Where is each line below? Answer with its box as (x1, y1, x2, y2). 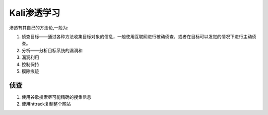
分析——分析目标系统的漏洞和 (21, 47, 83, 53)
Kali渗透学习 (9, 7, 61, 18)
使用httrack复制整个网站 (21, 101, 71, 107)
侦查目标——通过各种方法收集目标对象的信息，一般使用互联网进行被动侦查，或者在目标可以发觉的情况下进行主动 (21, 34, 252, 39)
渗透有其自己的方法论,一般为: (9, 25, 69, 31)
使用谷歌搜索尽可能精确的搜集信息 (21, 94, 91, 100)
